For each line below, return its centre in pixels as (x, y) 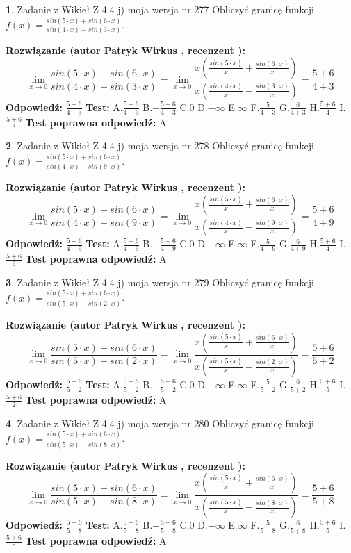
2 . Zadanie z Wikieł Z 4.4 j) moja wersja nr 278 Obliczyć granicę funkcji (160, 146)
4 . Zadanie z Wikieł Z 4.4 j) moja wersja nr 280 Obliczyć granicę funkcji (160, 423)
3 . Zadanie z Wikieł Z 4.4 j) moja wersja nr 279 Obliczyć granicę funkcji (160, 282)
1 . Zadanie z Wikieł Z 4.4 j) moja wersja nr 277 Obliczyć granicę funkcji (160, 9)
